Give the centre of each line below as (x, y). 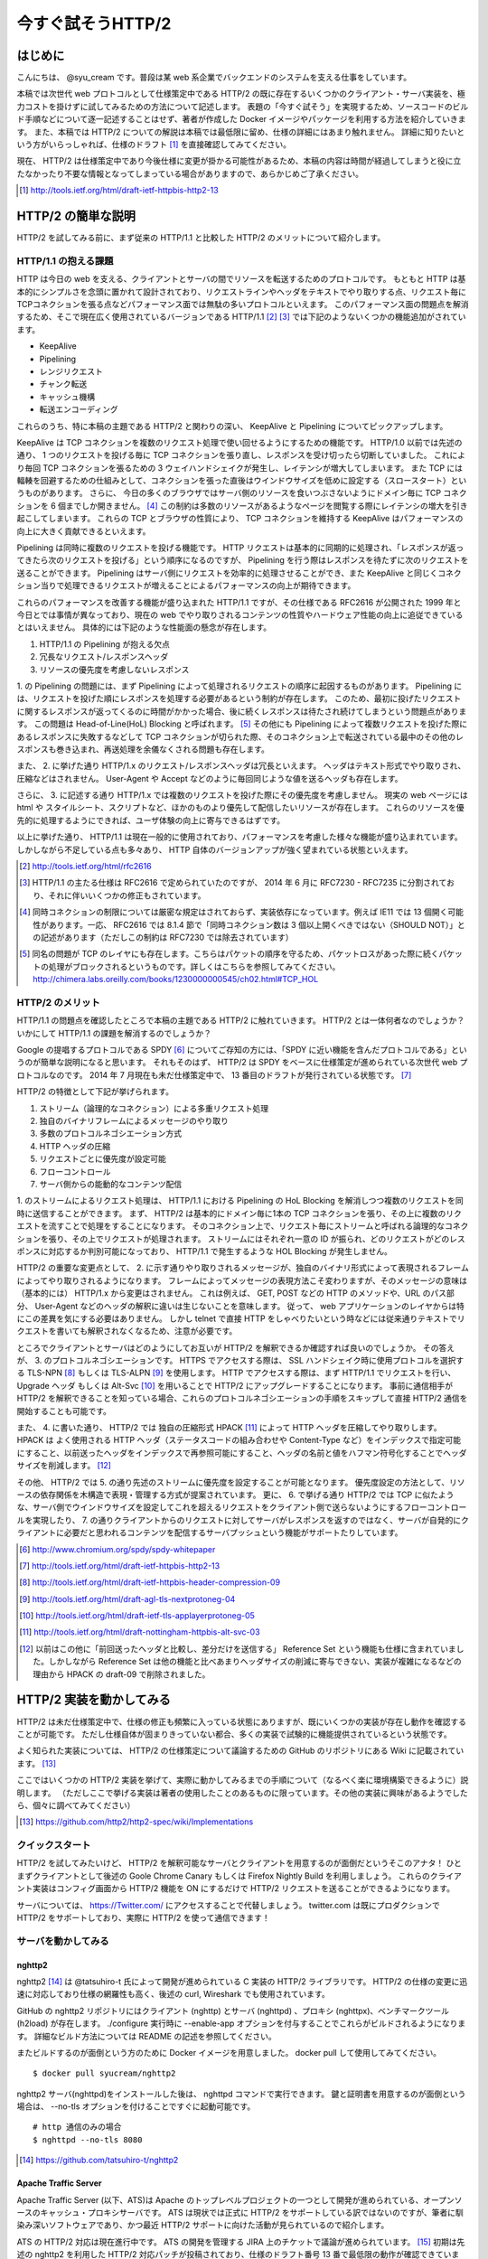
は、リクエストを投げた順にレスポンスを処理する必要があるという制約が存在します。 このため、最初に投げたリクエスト (239, 698)
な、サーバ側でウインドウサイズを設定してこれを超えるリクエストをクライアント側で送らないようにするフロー (222, 1507)
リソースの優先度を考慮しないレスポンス (114, 670)
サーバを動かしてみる (63, 1941)
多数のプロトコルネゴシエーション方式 (111, 1133)
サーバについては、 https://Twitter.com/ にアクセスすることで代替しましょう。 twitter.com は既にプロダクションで (228, 1905)
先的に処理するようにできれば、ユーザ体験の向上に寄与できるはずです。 (151, 820)
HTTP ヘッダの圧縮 (75, 1146)
